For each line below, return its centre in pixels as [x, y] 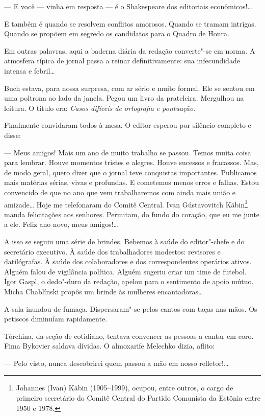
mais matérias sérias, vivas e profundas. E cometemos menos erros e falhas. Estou [131, 182]
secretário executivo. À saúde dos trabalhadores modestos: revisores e [112, 251]
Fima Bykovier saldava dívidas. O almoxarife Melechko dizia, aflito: [110, 346]
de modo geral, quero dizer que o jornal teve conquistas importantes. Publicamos [130, 172]
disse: [12, 135]
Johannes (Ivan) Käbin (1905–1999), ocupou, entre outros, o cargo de [125, 388]
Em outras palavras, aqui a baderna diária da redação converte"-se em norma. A [130, 50]
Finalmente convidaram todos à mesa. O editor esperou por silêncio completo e [128, 125]
